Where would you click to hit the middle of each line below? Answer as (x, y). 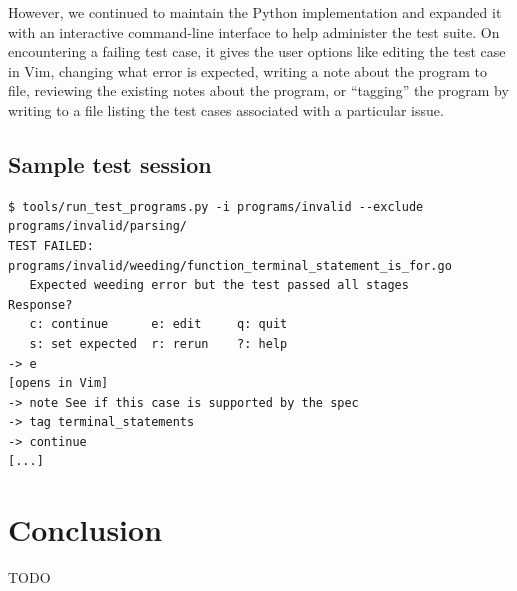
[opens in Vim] (58, 383)
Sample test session (110, 163)
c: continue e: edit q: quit (158, 324)
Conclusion (85, 529)
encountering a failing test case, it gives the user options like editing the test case (257, 51)
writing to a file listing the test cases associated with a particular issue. (226, 109)
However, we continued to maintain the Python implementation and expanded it (255, 12)
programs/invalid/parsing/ (97, 226)
